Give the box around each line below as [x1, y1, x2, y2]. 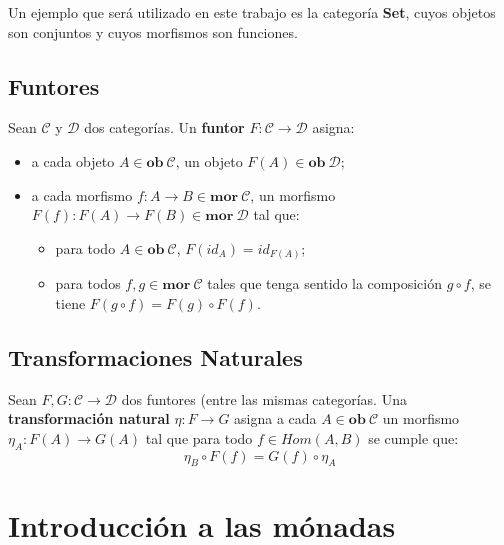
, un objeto [175, 150, 243, 171]
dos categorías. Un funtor [84, 117, 245, 138]
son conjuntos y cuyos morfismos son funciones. [8, 21, 298, 42]
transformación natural [8, 408, 170, 429]
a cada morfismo [31, 184, 133, 205]
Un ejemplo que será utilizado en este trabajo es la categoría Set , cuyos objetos [8, 2, 496, 22]
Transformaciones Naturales [8, 341, 303, 372]
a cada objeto [31, 150, 115, 171]
